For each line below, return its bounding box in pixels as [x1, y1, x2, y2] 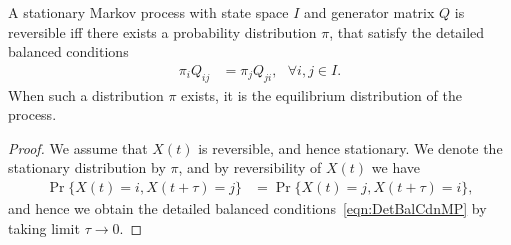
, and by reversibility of [178, 157, 322, 178]
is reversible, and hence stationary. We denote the [198, 137, 503, 158]
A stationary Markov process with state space [8, 2, 289, 22]
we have [371, 157, 420, 178]
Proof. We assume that [8, 137, 148, 158]
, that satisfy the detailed [329, 21, 485, 42]
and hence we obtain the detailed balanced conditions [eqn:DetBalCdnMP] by [8, 198, 487, 219]
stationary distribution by [8, 157, 166, 178]
